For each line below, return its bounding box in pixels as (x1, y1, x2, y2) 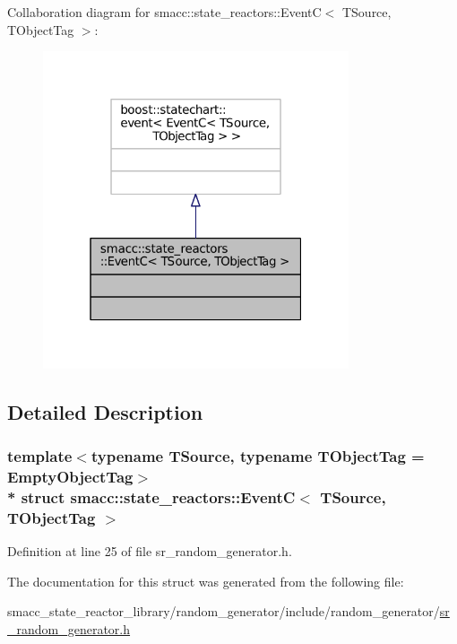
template (7, 444, 73, 466)
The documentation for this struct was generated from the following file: (7, 571, 404, 590)
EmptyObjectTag (7, 465, 134, 487)
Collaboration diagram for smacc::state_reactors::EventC (7, 3, 322, 21)
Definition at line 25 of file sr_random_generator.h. (7, 542, 292, 561)
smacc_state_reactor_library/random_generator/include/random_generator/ (7, 602, 440, 621)
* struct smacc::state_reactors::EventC (7, 485, 296, 508)
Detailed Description (7, 397, 203, 425)
